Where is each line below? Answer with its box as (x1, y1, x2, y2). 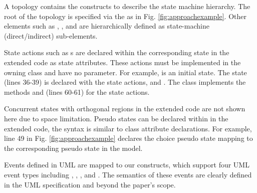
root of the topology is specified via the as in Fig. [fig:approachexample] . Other (4, 11, 246, 21)
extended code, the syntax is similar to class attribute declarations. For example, (4, 123, 252, 133)
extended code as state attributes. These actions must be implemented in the (4, 57, 241, 67)
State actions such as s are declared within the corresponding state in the (4, 47, 229, 58)
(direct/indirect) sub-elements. (4, 30, 98, 41)
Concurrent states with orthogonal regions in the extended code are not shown (4, 103, 245, 114)
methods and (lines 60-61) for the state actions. (4, 86, 150, 97)
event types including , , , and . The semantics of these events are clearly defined (4, 169, 252, 179)
